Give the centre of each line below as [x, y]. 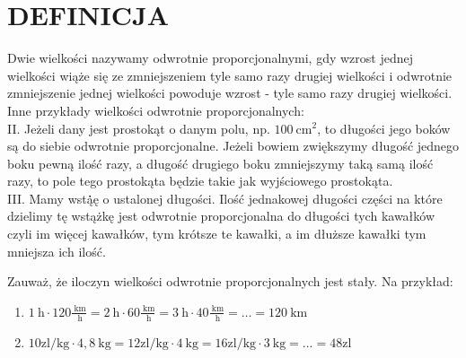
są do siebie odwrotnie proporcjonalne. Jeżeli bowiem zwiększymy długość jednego [233, 146]
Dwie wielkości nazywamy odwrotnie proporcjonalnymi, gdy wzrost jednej [211, 58]
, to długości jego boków [384, 128]
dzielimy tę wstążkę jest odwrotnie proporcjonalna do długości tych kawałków [221, 216]
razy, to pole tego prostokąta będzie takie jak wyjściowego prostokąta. [200, 181]
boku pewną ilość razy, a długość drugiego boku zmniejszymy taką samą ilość [220, 163]
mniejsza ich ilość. [57, 251]
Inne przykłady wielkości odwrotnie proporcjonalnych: [156, 110]
